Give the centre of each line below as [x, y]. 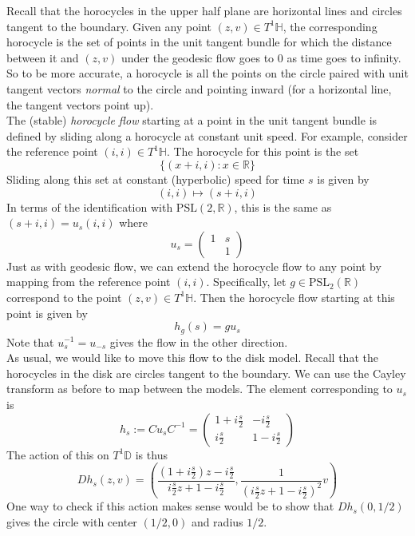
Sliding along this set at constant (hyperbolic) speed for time [156, 179]
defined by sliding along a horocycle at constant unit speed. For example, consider [207, 135]
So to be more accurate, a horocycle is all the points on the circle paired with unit [207, 73]
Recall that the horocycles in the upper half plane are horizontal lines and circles [204, 10]
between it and [43, 57]
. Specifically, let [246, 282]
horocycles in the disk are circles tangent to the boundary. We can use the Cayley [206, 373]
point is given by [47, 313]
